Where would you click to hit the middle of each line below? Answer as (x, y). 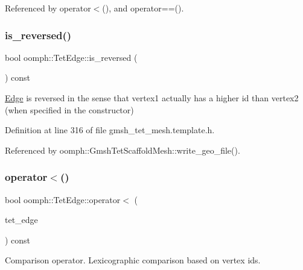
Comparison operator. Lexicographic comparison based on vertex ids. (133, 260)
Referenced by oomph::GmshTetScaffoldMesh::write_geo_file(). (123, 150)
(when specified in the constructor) (69, 109)
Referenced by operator (48, 8)
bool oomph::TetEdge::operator (63, 199)
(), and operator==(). (143, 8)
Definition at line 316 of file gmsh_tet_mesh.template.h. (110, 130)
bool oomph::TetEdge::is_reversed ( (71, 57)
